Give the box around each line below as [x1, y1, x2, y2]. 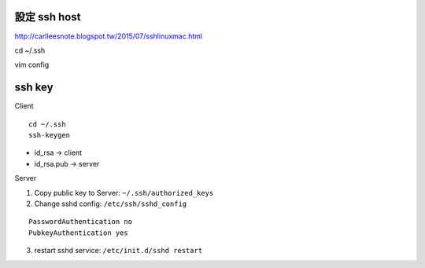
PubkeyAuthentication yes [28, 228, 129, 237]
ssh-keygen [28, 130, 71, 139]
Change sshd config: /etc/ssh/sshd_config [34, 199, 187, 208]
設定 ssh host [14, 10, 81, 24]
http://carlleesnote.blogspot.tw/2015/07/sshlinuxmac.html [14, 31, 203, 41]
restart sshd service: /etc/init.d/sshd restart [34, 246, 203, 255]
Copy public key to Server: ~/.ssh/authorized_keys [34, 188, 214, 197]
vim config [14, 60, 50, 70]
